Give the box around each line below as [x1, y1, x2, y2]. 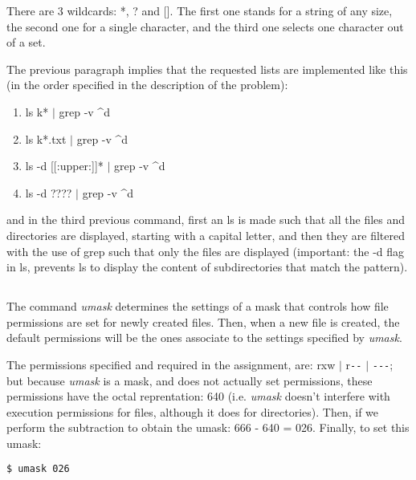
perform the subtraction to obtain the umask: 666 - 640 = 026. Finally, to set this [6, 419, 410, 436]
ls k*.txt [25, 130, 67, 147]
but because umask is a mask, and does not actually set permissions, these [6, 372, 373, 388]
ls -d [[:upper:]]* [25, 157, 104, 174]
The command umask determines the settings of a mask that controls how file [6, 298, 389, 315]
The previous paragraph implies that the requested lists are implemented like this [6, 60, 408, 77]
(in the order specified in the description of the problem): [6, 76, 288, 93]
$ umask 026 [6, 462, 70, 474]
